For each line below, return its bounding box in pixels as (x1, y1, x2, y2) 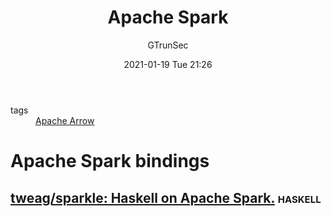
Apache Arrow (35, 114, 95, 126)
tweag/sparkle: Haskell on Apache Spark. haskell (10, 189, 322, 206)
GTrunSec (147, 39, 189, 51)
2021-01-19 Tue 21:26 (123, 58, 213, 70)
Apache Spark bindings (10, 150, 210, 173)
